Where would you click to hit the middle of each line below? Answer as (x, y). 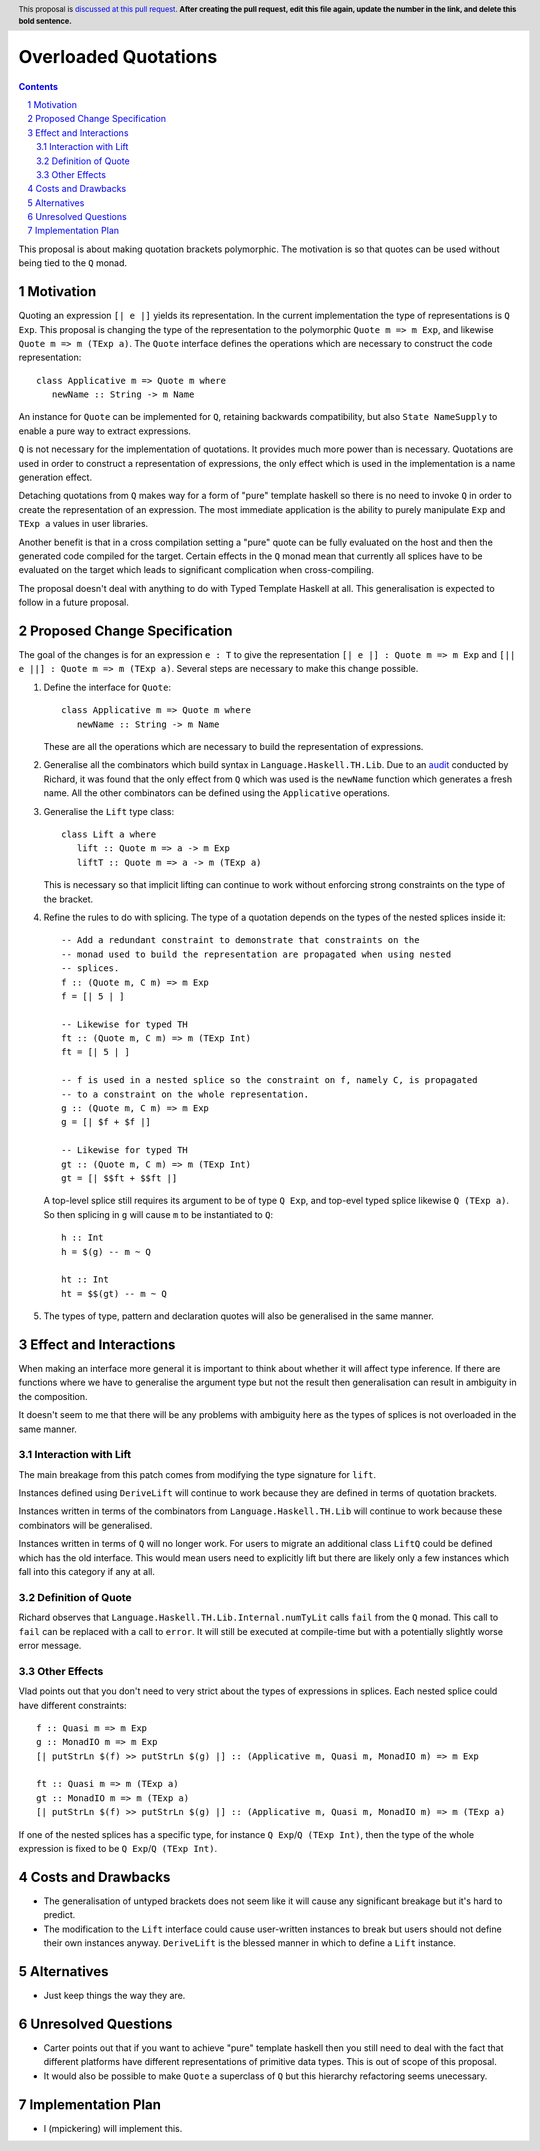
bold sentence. (45, 21)
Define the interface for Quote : (107, 687)
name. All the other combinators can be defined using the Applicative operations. (216, 793)
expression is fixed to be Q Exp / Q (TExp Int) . (118, 1849)
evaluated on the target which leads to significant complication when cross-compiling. (196, 570)
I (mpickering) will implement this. (113, 2128)
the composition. (53, 1396)
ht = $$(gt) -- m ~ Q (114, 1293)
